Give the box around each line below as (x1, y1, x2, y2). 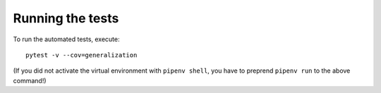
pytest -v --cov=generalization (25, 51, 138, 59)
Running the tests (13, 10, 119, 26)
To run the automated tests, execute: (13, 35, 120, 43)
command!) (13, 76, 47, 85)
